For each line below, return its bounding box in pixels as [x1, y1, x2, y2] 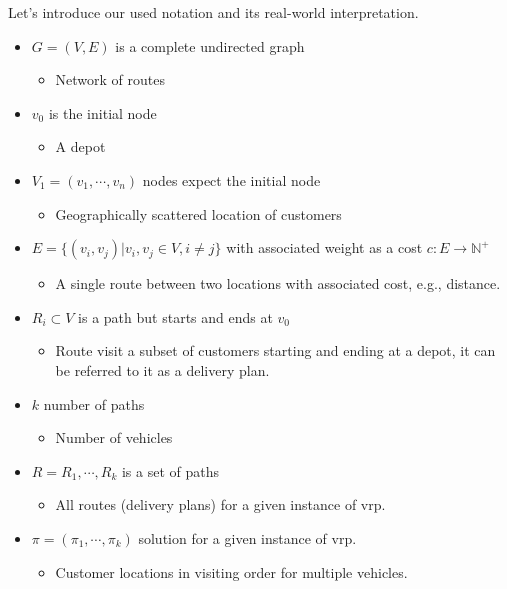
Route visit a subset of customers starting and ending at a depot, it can [55, 340, 496, 361]
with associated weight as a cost [226, 237, 423, 258]
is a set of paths [121, 460, 220, 481]
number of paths [43, 393, 145, 414]
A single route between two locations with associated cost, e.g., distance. [55, 273, 501, 294]
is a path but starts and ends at [78, 306, 273, 327]
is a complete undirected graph [115, 35, 305, 56]
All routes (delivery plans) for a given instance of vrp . [55, 494, 386, 515]
